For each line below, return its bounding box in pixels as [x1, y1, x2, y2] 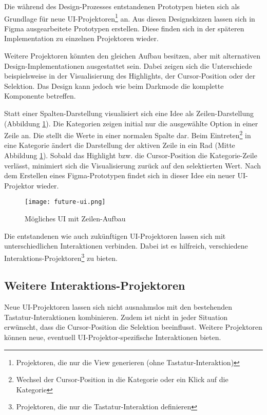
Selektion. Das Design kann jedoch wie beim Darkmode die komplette [4, 80, 224, 91]
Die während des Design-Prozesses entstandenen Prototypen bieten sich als [4, 1, 240, 11]
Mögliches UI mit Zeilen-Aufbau [25, 213, 126, 224]
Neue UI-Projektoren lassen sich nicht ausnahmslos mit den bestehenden [4, 301, 233, 312]
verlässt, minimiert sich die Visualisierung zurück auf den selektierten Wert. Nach [4, 160, 261, 171]
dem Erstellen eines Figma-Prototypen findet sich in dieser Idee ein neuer [4, 170, 235, 181]
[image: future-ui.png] [25, 198, 106, 206]
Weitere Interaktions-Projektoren [4, 277, 185, 293]
